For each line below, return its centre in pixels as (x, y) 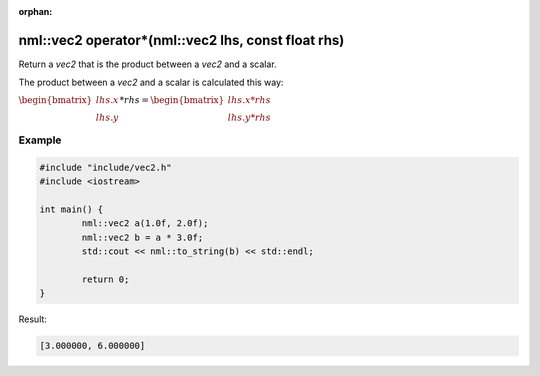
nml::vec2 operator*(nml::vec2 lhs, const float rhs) (181, 40)
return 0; (105, 279)
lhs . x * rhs (249, 99)
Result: (32, 319)
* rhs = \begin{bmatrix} (172, 99)
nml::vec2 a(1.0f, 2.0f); (145, 223)
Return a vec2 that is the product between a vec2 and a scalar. (147, 64)
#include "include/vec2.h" (105, 167)
